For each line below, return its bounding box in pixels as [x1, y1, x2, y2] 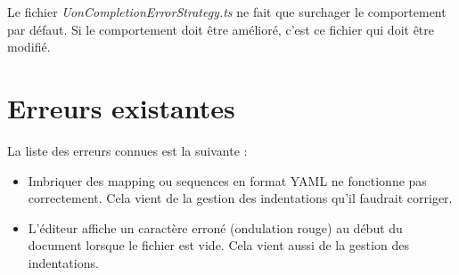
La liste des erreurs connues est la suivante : [7, 141, 248, 159]
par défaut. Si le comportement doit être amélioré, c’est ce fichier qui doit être [7, 20, 434, 38]
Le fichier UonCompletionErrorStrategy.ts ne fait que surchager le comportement [7, 3, 447, 20]
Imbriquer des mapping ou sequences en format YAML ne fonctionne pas [28, 171, 427, 190]
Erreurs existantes [7, 89, 235, 125]
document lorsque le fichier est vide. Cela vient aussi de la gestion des [28, 236, 409, 255]
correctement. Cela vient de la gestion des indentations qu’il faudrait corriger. [28, 189, 453, 207]
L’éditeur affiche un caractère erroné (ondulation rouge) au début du [28, 218, 403, 237]
